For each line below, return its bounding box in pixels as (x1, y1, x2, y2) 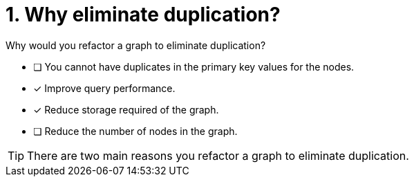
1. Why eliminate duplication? (6, 3, 281, 26)
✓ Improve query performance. (33, 82, 176, 94)
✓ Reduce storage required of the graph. (33, 103, 219, 116)
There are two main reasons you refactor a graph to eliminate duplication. (27, 148, 409, 163)
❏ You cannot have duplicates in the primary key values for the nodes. (33, 60, 355, 73)
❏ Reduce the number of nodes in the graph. (33, 125, 238, 137)
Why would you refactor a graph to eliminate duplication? (6, 39, 266, 51)
